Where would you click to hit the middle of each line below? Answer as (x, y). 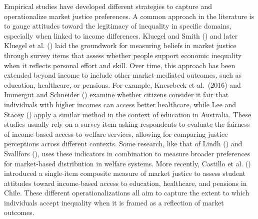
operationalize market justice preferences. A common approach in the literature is (129, 16)
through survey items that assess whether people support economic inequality (123, 55)
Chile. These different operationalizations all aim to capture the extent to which (127, 193)
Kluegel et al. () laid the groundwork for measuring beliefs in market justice (120, 45)
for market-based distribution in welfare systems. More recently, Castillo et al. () (127, 163)
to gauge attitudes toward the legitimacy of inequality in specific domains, (118, 26)
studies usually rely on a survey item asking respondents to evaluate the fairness (127, 124)
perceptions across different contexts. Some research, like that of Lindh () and (123, 144)
